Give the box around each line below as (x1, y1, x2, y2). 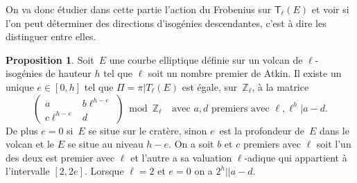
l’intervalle (6, 164, 50, 178)
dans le (320, 123, 349, 137)
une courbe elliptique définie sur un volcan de (109, 52, 303, 67)
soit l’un (316, 137, 351, 151)
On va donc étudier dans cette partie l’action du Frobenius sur (6, 2, 272, 16)
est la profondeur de (219, 123, 305, 137)
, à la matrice (252, 79, 309, 94)
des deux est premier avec (6, 150, 115, 164)
